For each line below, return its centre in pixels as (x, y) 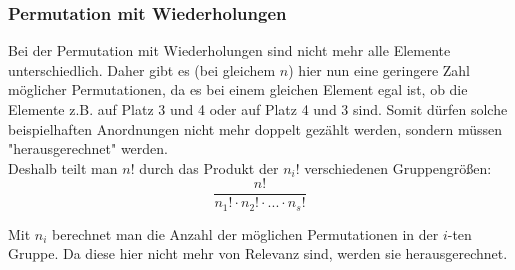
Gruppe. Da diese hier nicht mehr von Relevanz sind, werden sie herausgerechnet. (258, 253)
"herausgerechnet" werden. (88, 148)
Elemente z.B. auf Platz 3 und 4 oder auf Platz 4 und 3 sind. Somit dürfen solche (258, 109)
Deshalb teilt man (63, 167)
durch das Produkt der (209, 167)
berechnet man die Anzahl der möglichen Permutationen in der (245, 233)
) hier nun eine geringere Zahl (379, 69)
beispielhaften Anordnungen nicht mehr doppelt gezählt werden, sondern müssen (255, 128)
